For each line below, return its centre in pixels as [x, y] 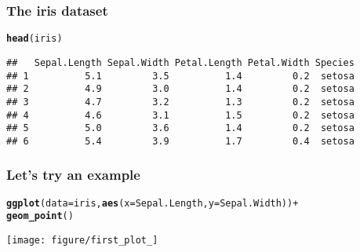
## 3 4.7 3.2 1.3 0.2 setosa [180, 102]
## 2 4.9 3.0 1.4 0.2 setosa [180, 89]
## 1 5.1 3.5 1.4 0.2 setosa [180, 76]
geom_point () [40, 216]
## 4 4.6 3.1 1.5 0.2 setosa [180, 115]
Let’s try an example [73, 175]
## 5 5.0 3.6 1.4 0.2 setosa [180, 128]
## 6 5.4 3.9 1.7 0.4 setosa [180, 141]
